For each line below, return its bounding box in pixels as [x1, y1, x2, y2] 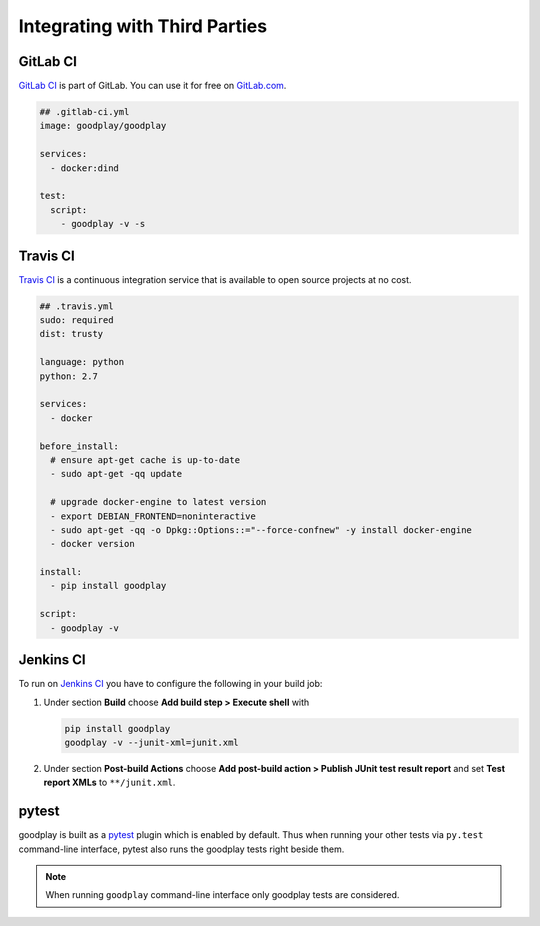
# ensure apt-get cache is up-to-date [50, 454, 240, 465]
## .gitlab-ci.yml [39, 106, 130, 118]
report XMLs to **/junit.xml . [43, 776, 176, 789]
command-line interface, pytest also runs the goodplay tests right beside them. [18, 843, 345, 855]
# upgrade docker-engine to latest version [50, 496, 267, 508]
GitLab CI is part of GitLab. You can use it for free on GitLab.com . [18, 80, 287, 92]
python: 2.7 [39, 370, 99, 382]
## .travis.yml [39, 300, 114, 312]
